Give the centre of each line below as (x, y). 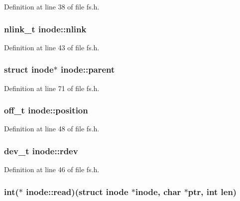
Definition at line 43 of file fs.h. (52, 47)
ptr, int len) (212, 191)
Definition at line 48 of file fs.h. (52, 129)
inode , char (158, 191)
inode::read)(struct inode (77, 191)
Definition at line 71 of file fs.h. (52, 88)
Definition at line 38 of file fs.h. (52, 6)
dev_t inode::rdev (41, 151)
